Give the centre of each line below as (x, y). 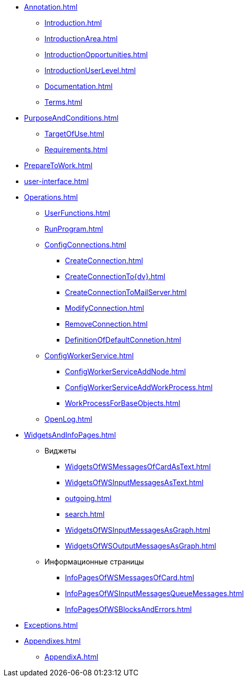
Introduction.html (73, 23)
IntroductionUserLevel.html (90, 70)
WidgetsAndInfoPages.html (70, 435)
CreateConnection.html (104, 260)
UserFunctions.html (77, 213)
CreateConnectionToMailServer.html (126, 292)
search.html (85, 514)
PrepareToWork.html (58, 165)
